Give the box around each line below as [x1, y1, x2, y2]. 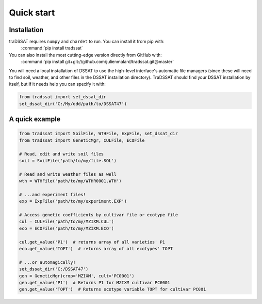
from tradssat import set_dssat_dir [19, 94, 107, 100]
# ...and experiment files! [19, 192, 86, 197]
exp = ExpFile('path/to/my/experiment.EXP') [19, 198, 127, 204]
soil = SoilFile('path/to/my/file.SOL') [19, 158, 116, 163]
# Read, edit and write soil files [19, 151, 104, 157]
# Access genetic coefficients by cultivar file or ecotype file [19, 212, 178, 218]
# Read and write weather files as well [19, 171, 116, 177]
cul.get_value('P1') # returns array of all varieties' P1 [19, 239, 165, 244]
